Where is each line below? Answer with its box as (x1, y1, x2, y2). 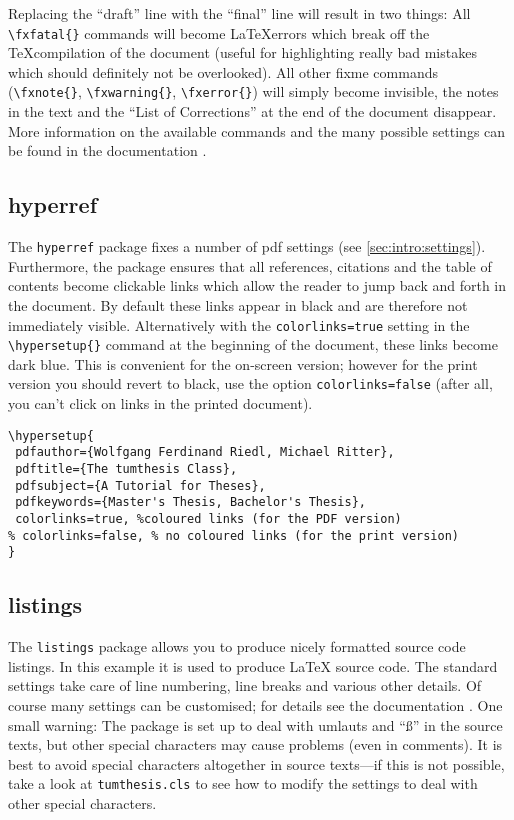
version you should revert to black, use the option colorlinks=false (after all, (8, 373, 493, 394)
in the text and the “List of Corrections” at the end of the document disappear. (8, 101, 497, 122)
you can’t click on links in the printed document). (8, 393, 313, 414)
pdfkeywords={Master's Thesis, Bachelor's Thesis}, (15, 495, 366, 510)
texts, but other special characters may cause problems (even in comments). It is (8, 734, 503, 755)
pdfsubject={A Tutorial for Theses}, (15, 478, 266, 493)
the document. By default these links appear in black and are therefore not (8, 294, 468, 315)
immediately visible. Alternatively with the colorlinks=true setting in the (8, 314, 470, 335)
